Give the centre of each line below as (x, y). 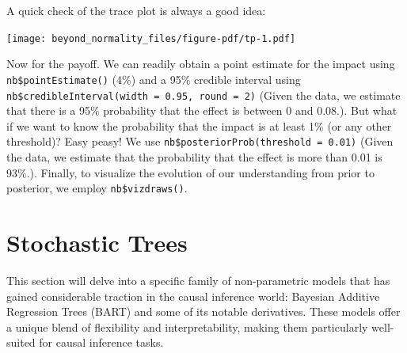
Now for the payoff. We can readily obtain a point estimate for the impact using (201, 64)
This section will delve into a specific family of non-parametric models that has (198, 280)
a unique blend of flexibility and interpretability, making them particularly (187, 326)
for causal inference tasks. (101, 342)
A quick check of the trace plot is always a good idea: (136, 10)
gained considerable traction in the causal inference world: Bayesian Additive (193, 296)
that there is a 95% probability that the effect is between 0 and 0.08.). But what (202, 110)
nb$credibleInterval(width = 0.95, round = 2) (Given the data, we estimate (203, 95)
